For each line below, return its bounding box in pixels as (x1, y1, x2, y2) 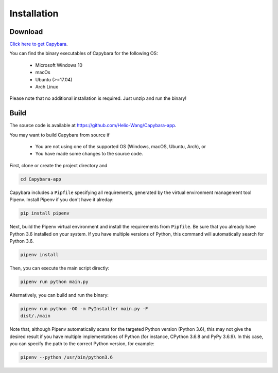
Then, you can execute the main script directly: (9, 265, 110, 271)
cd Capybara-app (20, 176, 62, 182)
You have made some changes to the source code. (35, 151, 144, 157)
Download (9, 27, 43, 36)
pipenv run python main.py (20, 278, 89, 285)
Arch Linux (35, 84, 59, 90)
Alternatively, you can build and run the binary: (9, 292, 109, 298)
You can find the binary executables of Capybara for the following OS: (9, 50, 158, 57)
